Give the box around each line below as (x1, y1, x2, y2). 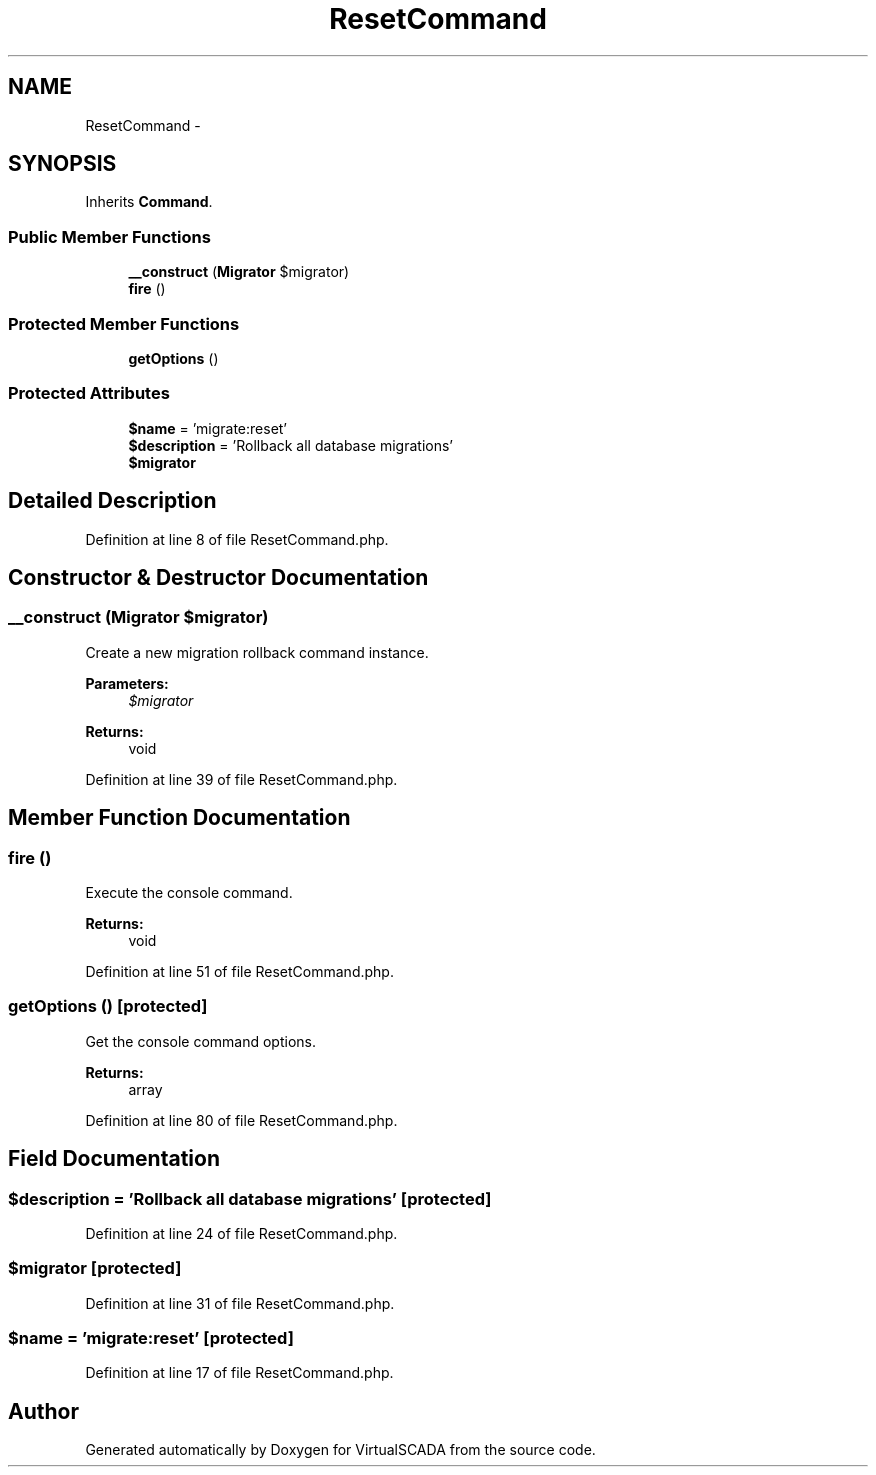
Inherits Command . (85, 193, 213, 211)
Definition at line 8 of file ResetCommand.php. (85, 530, 389, 548)
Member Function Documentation (8, 805, 351, 831)
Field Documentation (8, 1146, 220, 1172)
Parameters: (85, 674, 169, 692)
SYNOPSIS (8, 151, 117, 177)
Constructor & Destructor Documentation (8, 564, 429, 590)
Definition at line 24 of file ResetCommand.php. (85, 1224, 398, 1242)
